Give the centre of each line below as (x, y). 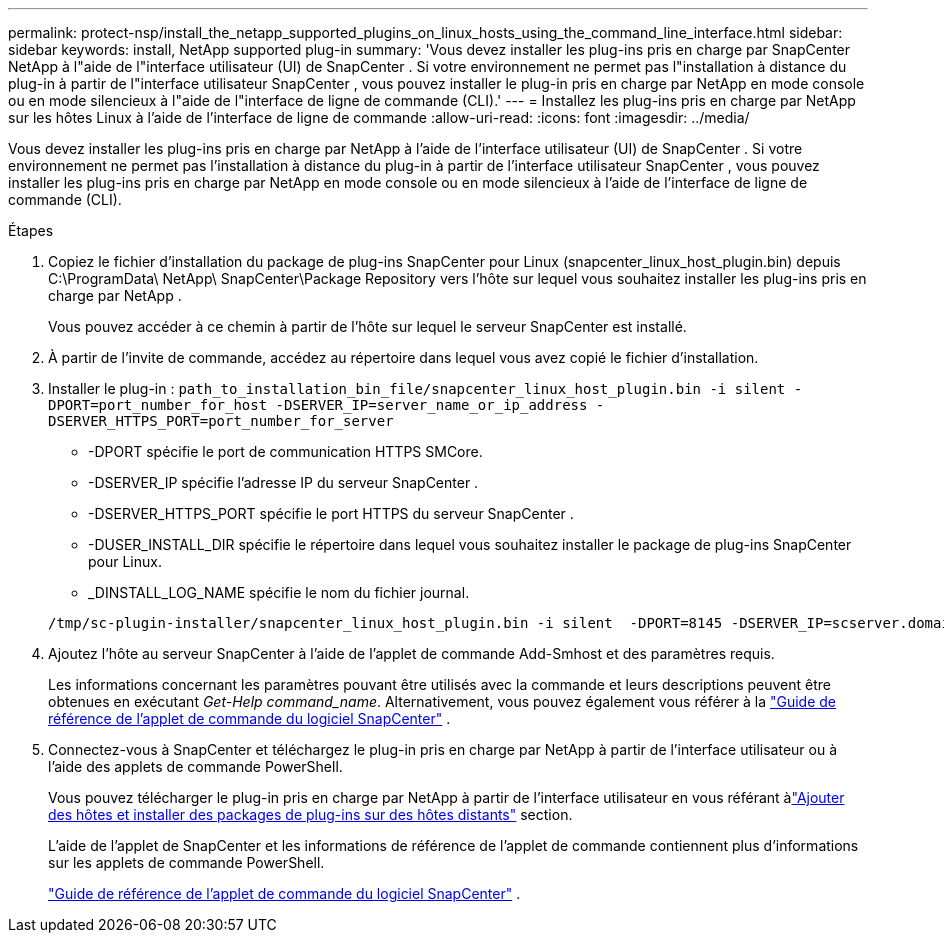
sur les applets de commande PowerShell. (186, 862)
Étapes (31, 230)
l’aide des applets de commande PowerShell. (195, 766)
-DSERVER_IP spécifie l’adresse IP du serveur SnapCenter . (283, 482)
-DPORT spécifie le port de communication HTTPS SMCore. (285, 451)
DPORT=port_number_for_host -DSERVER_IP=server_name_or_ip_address (318, 405)
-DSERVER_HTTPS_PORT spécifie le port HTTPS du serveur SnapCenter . (331, 513)
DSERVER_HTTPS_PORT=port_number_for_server (221, 421)
